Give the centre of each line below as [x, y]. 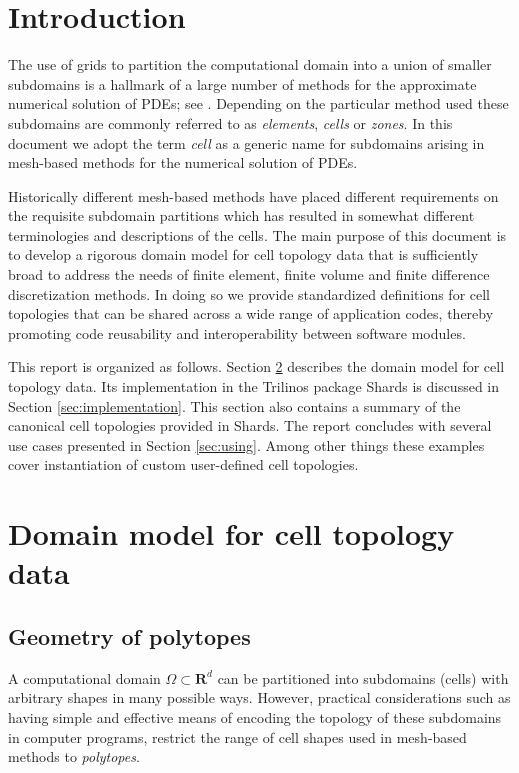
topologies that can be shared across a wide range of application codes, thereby [251, 313]
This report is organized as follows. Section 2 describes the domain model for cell [256, 366]
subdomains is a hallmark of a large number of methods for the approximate [242, 83]
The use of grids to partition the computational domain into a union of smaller [250, 64]
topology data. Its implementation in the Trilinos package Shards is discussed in [254, 386]
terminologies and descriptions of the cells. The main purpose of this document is [257, 234]
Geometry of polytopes [129, 635]
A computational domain [84, 677]
